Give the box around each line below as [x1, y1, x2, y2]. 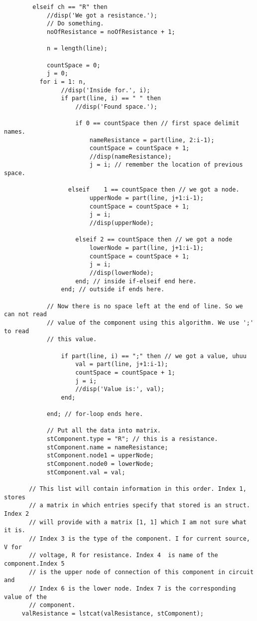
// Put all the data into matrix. [46, 427, 161, 434]
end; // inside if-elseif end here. [75, 277, 197, 285]
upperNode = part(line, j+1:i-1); [89, 195, 204, 202]
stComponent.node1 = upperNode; [46, 452, 154, 459]
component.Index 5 [4, 560, 65, 567]
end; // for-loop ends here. [46, 411, 143, 418]
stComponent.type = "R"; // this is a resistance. [46, 435, 218, 443]
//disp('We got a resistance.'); [46, 11, 157, 19]
